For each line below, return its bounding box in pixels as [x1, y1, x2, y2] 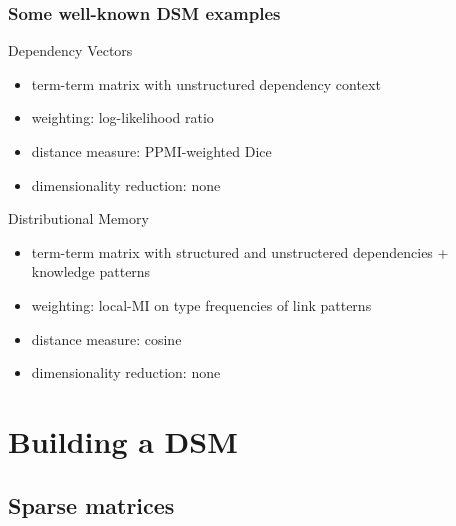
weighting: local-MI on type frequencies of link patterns [31, 294, 372, 315]
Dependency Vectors [8, 40, 133, 61]
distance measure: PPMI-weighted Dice [31, 141, 272, 161]
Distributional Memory [8, 208, 149, 229]
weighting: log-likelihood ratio [31, 107, 214, 128]
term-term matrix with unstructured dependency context [31, 73, 381, 94]
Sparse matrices [8, 489, 175, 520]
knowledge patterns [31, 261, 151, 282]
